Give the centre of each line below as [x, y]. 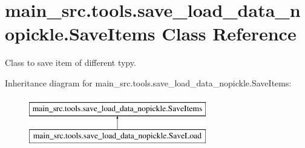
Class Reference [229, 34]
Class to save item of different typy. [71, 63]
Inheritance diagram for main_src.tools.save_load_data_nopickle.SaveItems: [148, 82]
